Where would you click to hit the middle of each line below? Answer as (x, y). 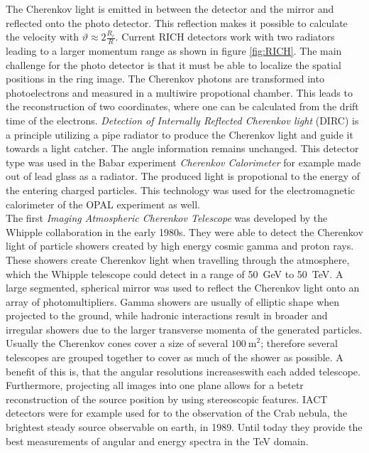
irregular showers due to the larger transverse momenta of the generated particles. (184, 329)
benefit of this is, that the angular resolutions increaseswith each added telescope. (183, 371)
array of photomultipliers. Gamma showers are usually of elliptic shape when (173, 301)
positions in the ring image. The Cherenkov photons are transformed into (165, 79)
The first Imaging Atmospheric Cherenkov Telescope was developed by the (167, 218)
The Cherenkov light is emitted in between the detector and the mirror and (170, 9)
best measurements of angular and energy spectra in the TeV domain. (157, 441)
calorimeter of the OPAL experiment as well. (103, 204)
